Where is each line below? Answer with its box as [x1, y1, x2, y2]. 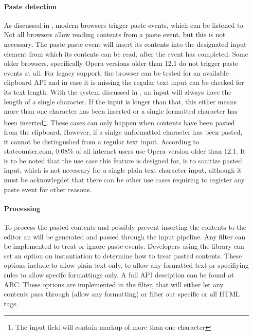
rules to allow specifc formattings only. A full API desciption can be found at [4, 269, 234, 279]
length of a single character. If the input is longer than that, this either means [4, 96, 237, 106]
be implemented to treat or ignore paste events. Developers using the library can [4, 241, 244, 251]
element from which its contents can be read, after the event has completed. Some [4, 48, 248, 59]
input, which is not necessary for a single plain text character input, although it [4, 165, 242, 175]
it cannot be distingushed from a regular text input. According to [4, 136, 199, 146]
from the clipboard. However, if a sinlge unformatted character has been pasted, [4, 126, 243, 137]
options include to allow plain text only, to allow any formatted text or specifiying [4, 260, 249, 270]
